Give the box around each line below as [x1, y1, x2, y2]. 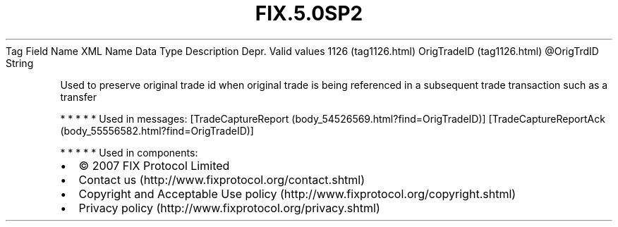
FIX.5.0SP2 [255, 1, 363, 25]
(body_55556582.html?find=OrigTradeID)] [60, 124, 254, 137]
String [6, 56, 34, 69]
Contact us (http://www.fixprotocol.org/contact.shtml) [78, 172, 365, 187]
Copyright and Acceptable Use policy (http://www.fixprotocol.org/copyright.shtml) [78, 186, 516, 201]
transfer [60, 90, 97, 103]
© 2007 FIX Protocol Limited [78, 158, 230, 173]
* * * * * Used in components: [60, 146, 198, 159]
